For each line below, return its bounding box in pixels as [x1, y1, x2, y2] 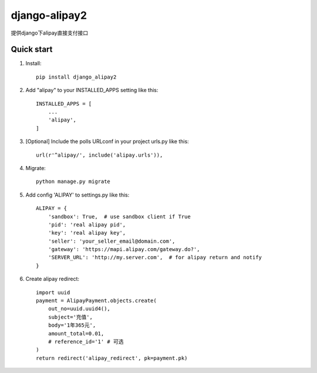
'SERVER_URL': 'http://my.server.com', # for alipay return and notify [48, 254, 262, 261]
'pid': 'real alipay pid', [48, 221, 126, 228]
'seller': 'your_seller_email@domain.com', [48, 238, 176, 245]
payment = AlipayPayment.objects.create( [36, 297, 157, 304]
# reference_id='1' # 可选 [48, 338, 124, 345]
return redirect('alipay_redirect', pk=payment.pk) [36, 355, 188, 361]
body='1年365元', [48, 322, 96, 328]
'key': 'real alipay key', [48, 229, 126, 236]
